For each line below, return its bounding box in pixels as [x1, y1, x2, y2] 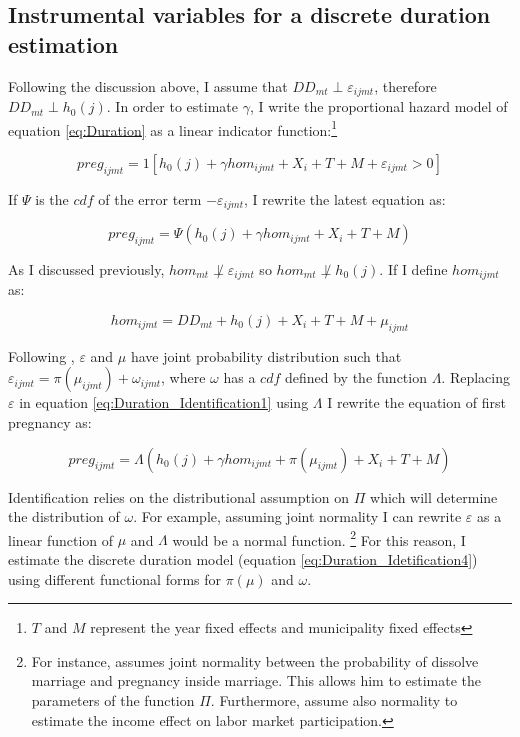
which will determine [370, 486, 498, 507]
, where [161, 367, 206, 388]
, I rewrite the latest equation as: [244, 188, 446, 209]
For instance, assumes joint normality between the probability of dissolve [31, 650, 479, 671]
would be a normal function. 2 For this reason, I [172, 526, 466, 550]
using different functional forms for [8, 568, 222, 589]
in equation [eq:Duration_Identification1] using [19, 392, 309, 413]
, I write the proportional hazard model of [249, 96, 508, 117]
